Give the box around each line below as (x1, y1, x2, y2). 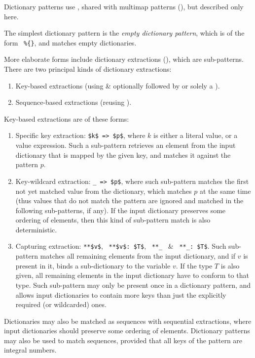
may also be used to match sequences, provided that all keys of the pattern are (4, 335, 243, 345)
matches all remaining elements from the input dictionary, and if (40, 251, 236, 261)
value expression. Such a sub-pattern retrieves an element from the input (15, 140, 236, 150)
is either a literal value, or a (153, 130, 238, 140)
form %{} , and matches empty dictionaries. (4, 37, 137, 47)
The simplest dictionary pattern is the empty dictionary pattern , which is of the (4, 28, 245, 38)
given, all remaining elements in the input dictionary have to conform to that (15, 270, 249, 280)
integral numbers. (4, 345, 57, 355)
